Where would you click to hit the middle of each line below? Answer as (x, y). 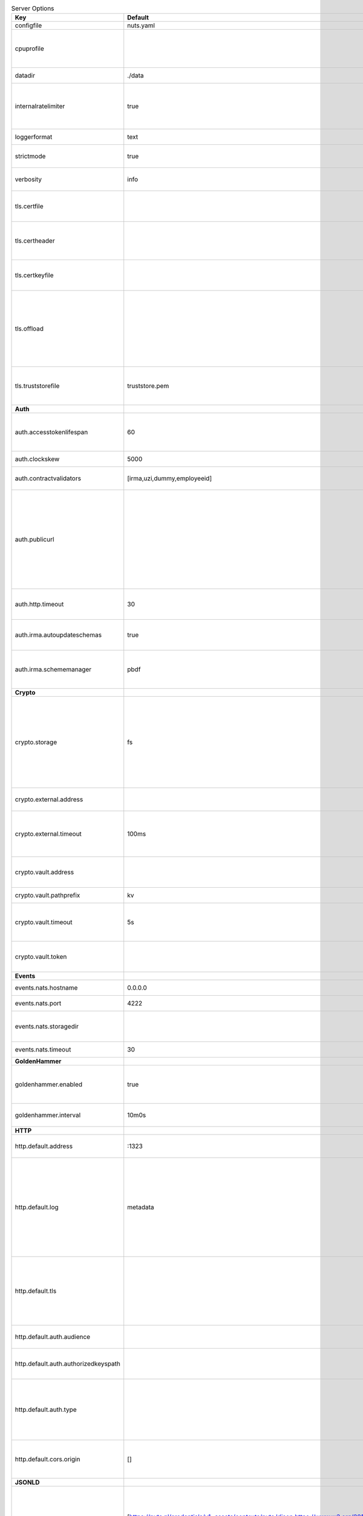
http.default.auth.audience (53, 1337)
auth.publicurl (34, 540)
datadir (25, 76)
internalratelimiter (40, 106)
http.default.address (44, 1146)
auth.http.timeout (39, 605)
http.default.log (37, 1207)
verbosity (28, 179)
